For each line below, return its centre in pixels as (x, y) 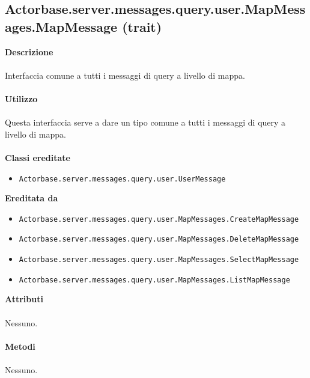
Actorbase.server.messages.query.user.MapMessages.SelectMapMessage (159, 260)
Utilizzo (21, 98)
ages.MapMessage (61, 26)
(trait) (142, 26)
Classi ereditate (38, 157)
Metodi (20, 346)
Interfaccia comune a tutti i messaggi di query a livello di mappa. (125, 75)
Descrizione (29, 51)
